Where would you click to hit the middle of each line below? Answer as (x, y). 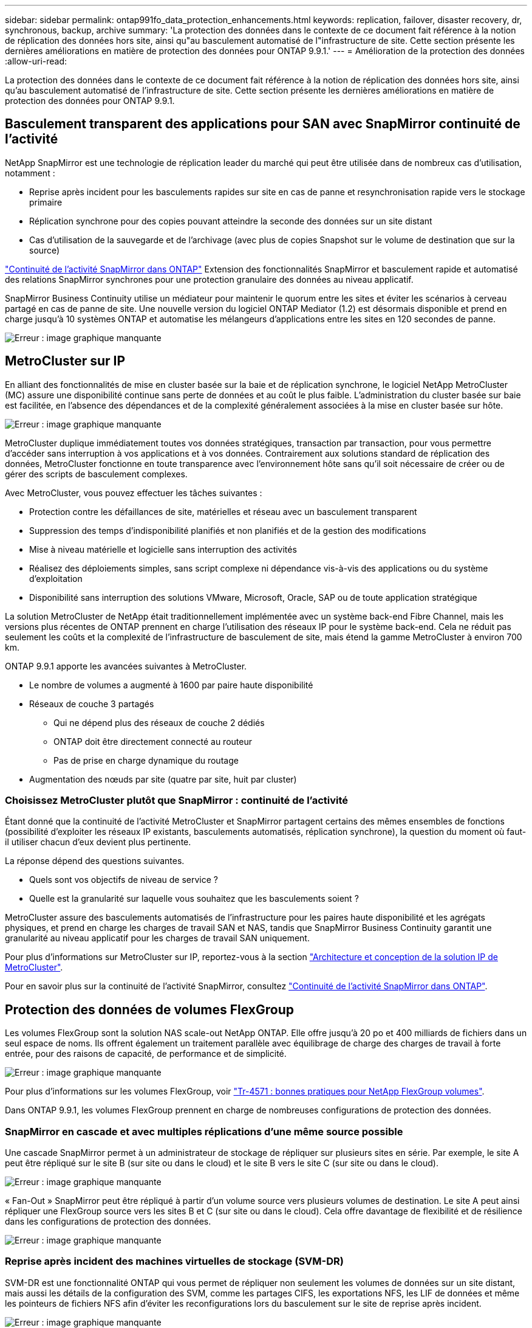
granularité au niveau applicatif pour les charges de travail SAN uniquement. (157, 938)
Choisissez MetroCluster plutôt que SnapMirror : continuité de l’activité (177, 801)
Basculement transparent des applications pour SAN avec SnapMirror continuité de (263, 124)
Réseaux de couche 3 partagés (92, 704)
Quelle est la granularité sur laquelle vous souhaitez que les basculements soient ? (194, 899)
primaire (46, 202)
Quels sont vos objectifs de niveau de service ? (124, 880)
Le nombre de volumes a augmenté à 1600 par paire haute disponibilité (171, 685)
